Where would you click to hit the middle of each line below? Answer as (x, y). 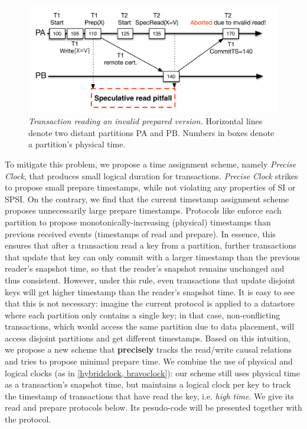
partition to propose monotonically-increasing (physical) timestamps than (138, 222)
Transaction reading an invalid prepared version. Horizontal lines (146, 121)
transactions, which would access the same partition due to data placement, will (150, 326)
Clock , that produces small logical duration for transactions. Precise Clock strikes (151, 175)
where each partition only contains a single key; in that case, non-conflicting (143, 315)
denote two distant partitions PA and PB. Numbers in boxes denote (151, 132)
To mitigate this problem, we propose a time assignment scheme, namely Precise (151, 164)
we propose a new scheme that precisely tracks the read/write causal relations (148, 349)
